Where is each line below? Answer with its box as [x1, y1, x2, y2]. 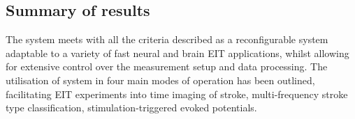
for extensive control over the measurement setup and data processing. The [6, 59, 328, 74]
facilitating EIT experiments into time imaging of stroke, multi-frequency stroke [6, 86, 348, 101]
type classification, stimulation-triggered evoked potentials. [6, 100, 257, 115]
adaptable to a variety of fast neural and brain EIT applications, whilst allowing [6, 45, 349, 60]
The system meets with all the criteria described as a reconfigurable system [6, 32, 328, 47]
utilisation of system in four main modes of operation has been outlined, [6, 72, 315, 87]
